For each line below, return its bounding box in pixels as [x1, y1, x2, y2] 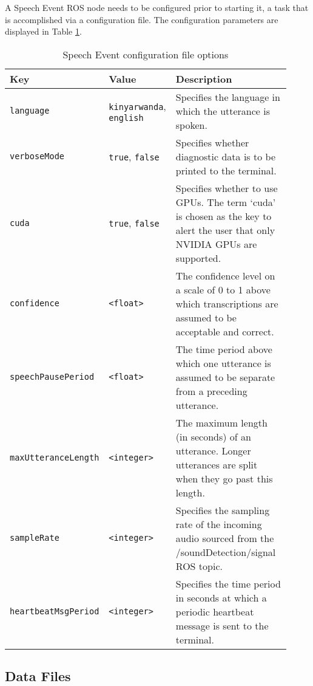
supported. [175, 250, 221, 265]
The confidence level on [175, 268, 275, 283]
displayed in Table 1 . [5, 25, 82, 38]
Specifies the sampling [175, 502, 270, 517]
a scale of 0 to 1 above [175, 282, 271, 297]
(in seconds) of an [175, 429, 251, 444]
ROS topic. [175, 558, 223, 573]
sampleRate [10, 533, 59, 543]
